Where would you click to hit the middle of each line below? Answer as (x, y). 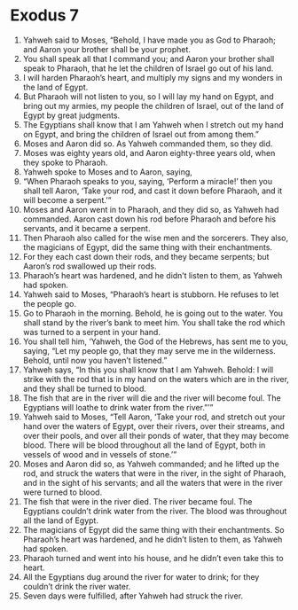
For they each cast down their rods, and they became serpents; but (146, 256)
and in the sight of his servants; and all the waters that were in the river (153, 482)
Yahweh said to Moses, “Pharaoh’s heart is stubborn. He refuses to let (151, 294)
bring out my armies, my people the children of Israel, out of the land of (153, 106)
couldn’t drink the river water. (77, 586)
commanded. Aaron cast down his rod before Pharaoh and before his (149, 219)
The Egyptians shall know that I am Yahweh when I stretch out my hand (153, 124)
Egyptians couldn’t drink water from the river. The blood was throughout (155, 511)
